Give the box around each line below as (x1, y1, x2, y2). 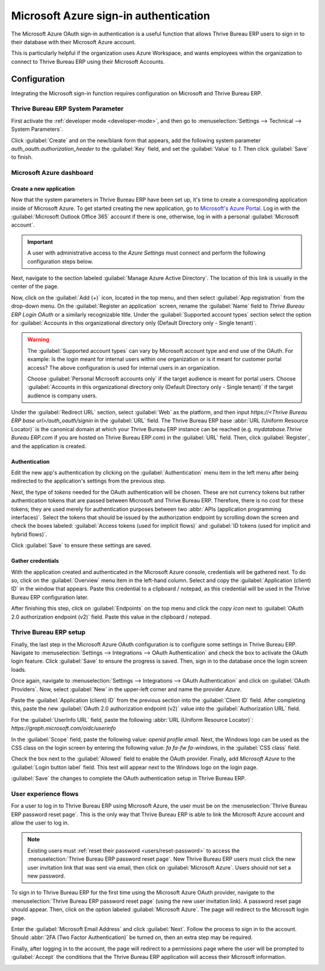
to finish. (11, 154, 33, 161)
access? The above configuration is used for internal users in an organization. (27, 364, 220, 371)
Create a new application (11, 185, 75, 192)
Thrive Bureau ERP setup (11, 628, 85, 636)
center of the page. (11, 283, 60, 290)
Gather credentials (11, 557, 60, 565)
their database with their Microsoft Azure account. (11, 38, 136, 45)
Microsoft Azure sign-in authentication (11, 9, 211, 22)
